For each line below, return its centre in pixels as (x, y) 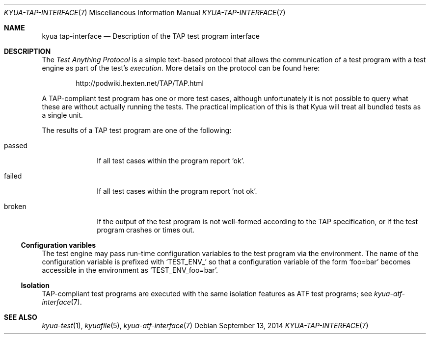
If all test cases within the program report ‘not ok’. (177, 191)
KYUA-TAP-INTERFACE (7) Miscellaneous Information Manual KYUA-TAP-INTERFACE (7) (145, 13)
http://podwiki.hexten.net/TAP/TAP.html (140, 83)
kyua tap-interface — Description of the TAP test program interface (151, 36)
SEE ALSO (21, 317)
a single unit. (62, 115)
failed (13, 176)
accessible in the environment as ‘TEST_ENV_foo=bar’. (130, 270)
